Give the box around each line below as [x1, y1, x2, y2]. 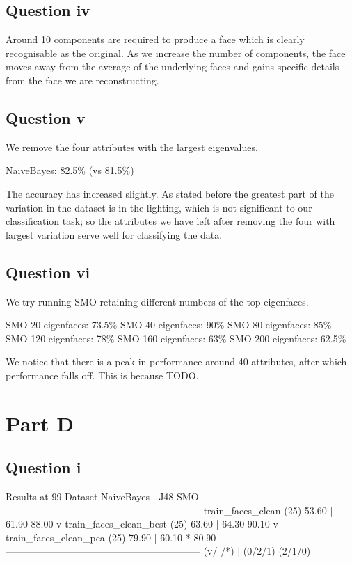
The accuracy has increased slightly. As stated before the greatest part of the [6, 186, 334, 200]
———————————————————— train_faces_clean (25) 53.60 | [6, 502, 333, 517]
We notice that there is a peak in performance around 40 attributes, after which [6, 354, 347, 369]
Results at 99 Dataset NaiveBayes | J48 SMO [6, 489, 199, 504]
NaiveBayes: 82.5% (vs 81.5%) [6, 163, 134, 177]
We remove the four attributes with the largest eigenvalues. [6, 139, 258, 154]
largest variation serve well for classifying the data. [6, 227, 223, 241]
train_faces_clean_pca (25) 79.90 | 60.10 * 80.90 [6, 530, 216, 544]
